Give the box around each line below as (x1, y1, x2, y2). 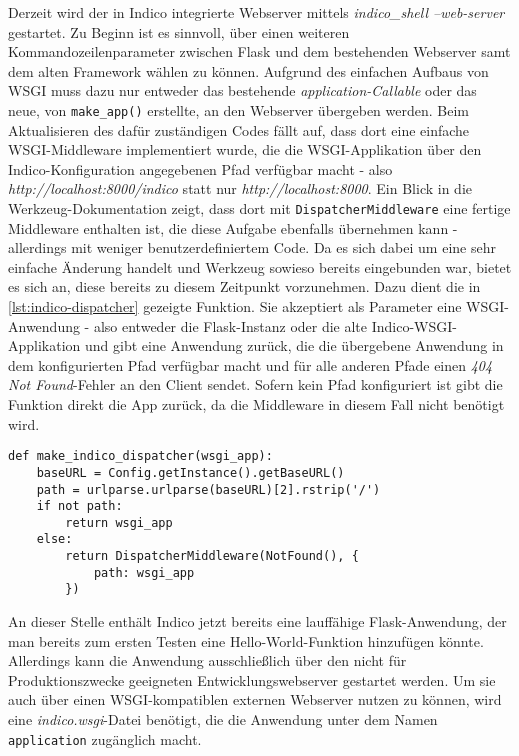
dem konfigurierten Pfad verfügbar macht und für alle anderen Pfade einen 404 (8, 354, 493, 375)
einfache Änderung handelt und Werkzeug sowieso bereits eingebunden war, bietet (8, 256, 512, 277)
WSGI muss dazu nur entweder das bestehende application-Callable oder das (8, 80, 477, 101)
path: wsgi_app (93, 565, 195, 580)
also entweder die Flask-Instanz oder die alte (93, 315, 368, 336)
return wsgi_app (65, 515, 173, 530)
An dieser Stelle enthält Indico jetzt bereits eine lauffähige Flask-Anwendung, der (8, 611, 507, 632)
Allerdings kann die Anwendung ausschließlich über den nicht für (8, 650, 407, 671)
